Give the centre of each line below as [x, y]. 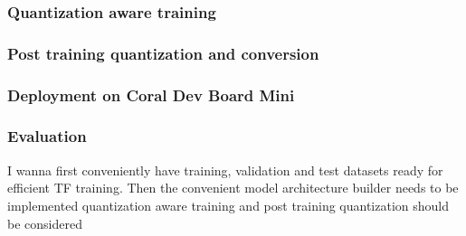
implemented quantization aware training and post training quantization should [228, 205]
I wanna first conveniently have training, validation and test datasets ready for [225, 170]
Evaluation [47, 136]
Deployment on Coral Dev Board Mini [151, 94]
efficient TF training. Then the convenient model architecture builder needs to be [233, 188]
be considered [45, 223]
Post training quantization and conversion [163, 53]
